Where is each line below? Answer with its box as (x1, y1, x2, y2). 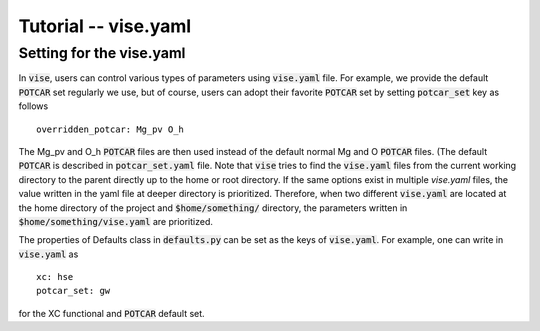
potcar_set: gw (36, 285, 111, 297)
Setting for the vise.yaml (18, 44, 186, 62)
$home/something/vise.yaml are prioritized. (18, 215, 214, 227)
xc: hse (36, 271, 74, 283)
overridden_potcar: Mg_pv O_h (36, 123, 185, 135)
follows (18, 100, 49, 112)
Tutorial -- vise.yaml (18, 15, 192, 37)
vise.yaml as (18, 248, 79, 260)
